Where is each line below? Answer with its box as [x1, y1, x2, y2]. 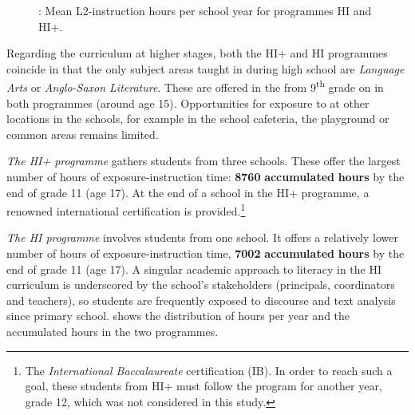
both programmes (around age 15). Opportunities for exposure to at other [6, 94, 370, 111]
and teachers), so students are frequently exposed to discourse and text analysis [6, 291, 396, 308]
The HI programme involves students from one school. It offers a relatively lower [6, 229, 398, 246]
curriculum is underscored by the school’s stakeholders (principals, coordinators [6, 276, 395, 293]
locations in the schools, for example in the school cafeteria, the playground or [6, 110, 389, 127]
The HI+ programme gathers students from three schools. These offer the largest [6, 152, 401, 169]
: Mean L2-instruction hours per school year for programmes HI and [38, 2, 372, 18]
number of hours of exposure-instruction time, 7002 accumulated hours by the [6, 245, 405, 262]
